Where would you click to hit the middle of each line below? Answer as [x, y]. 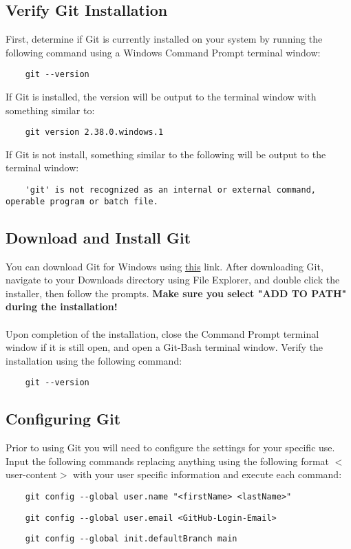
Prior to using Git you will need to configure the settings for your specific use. [170, 448]
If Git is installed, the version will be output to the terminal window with [161, 97]
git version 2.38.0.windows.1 [94, 132]
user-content [31, 474]
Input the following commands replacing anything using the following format [168, 461]
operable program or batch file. [82, 201]
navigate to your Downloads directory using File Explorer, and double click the [173, 280]
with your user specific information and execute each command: [208, 474]
